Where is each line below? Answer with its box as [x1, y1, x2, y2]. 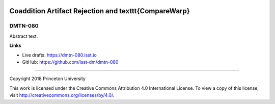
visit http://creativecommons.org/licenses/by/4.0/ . [9, 92, 115, 98]
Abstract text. [9, 33, 38, 39]
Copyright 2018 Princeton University [9, 75, 86, 82]
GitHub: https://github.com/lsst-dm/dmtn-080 [22, 59, 119, 65]
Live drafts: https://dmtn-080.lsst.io [22, 51, 97, 58]
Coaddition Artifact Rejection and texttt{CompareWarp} [9, 7, 190, 15]
